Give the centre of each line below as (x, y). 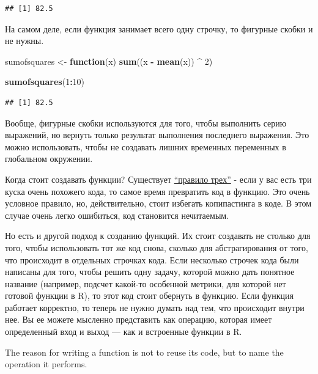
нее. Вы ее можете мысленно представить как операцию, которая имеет (139, 319)
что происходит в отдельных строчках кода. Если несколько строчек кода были (152, 259)
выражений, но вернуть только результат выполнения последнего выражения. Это (157, 135)
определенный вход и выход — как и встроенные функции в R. (124, 332)
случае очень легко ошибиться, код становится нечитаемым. (117, 215)
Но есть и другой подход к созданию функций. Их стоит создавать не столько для (158, 236)
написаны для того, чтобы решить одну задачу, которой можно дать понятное (150, 272)
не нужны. (24, 41)
